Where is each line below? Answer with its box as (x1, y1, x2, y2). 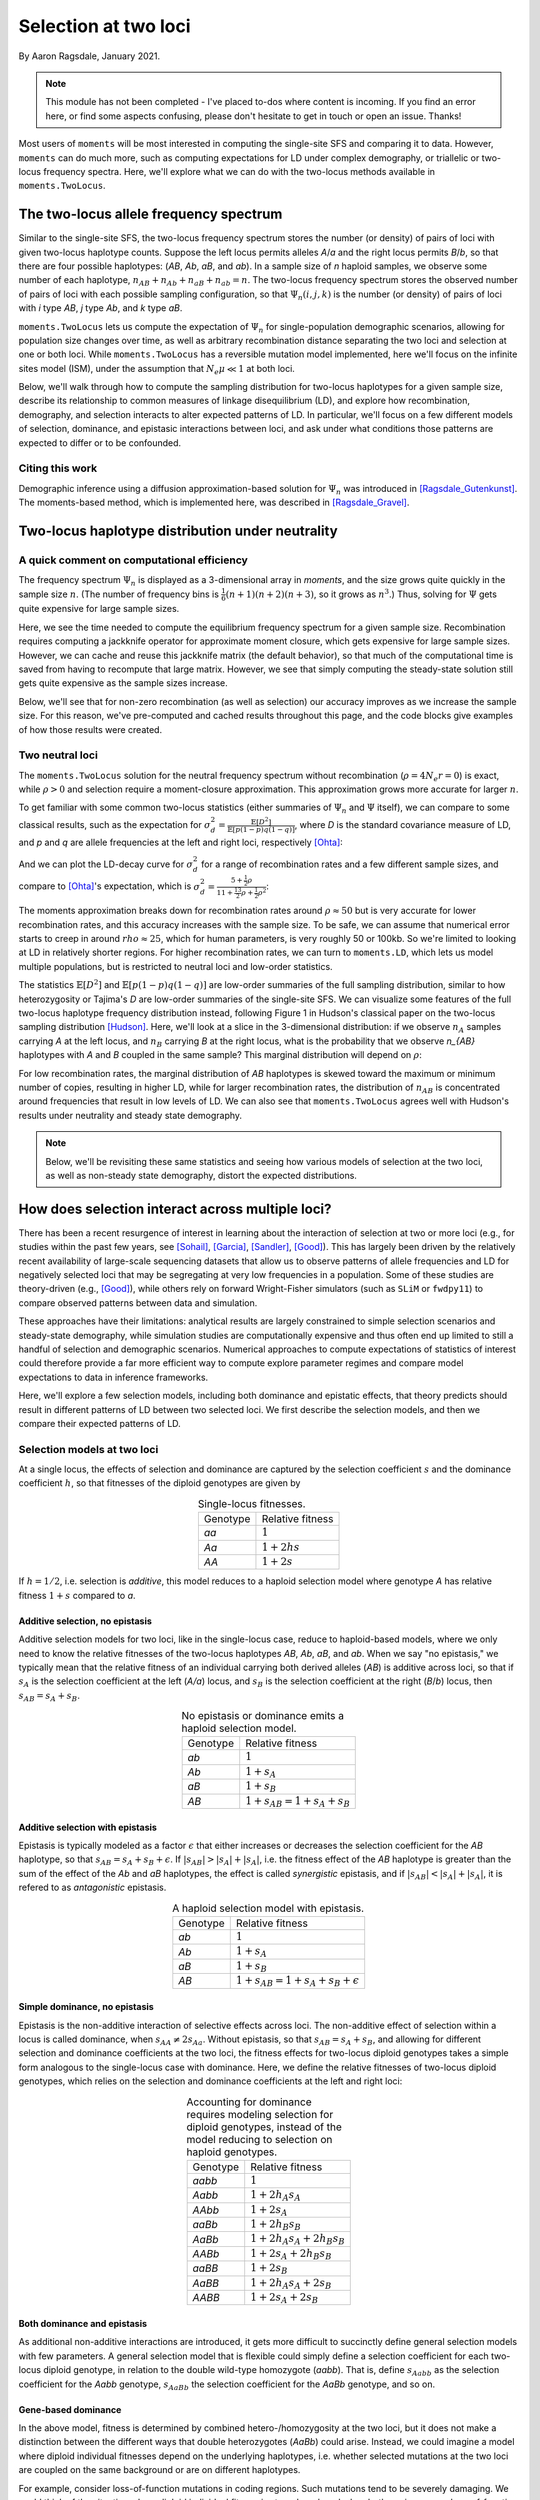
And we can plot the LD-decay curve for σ (18, 858, 194, 870)
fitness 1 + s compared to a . (18, 1589, 136, 1601)
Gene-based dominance (18, 2403, 122, 2415)
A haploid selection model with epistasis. (171, 1901, 365, 1915)
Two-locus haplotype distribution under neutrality (18, 523, 339, 539)
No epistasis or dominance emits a (181, 1709, 345, 1723)
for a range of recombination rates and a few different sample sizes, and (201, 858, 499, 870)
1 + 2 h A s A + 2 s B (250, 2276, 332, 2291)
